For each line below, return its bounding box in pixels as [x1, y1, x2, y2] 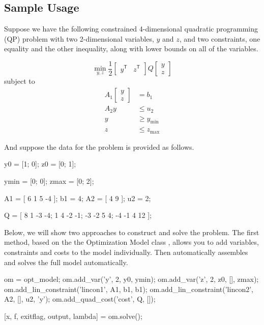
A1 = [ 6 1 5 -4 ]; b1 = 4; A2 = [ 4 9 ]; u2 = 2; [4, 192, 151, 203]
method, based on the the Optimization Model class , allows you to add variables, [4, 237, 259, 247]
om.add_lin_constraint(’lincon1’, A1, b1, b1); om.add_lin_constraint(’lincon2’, [4, 283, 253, 294]
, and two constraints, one [179, 33, 260, 44]
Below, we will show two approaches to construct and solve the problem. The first [4, 226, 259, 237]
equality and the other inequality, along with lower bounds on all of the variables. [4, 43, 258, 54]
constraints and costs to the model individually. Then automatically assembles [4, 247, 248, 257]
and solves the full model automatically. [4, 256, 128, 267]
